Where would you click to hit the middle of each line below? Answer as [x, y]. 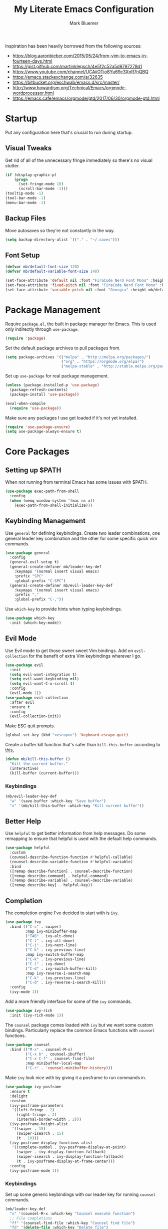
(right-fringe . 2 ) [36, 1115]
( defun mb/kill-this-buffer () [38, 759]
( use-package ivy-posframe [33, 1087]
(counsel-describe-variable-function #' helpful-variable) [71, 862]
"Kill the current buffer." [39, 764]
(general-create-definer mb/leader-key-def [55, 567]
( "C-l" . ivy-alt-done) [50, 941]
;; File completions [31, 1218]
